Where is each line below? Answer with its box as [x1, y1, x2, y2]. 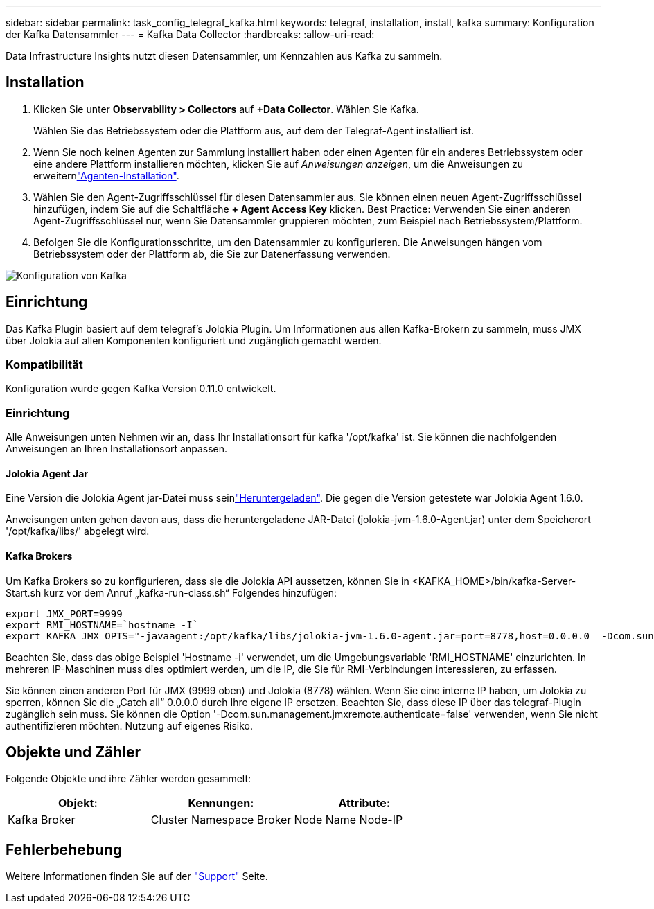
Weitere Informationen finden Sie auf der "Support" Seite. [6, 870, 268, 883]
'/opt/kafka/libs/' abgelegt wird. [6, 525, 150, 538]
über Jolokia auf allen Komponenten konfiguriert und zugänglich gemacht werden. [6, 334, 382, 346]
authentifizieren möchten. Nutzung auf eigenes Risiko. [6, 719, 253, 732]
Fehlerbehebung [6, 840, 123, 858]
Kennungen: [188, 796, 254, 811]
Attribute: [338, 796, 391, 811]
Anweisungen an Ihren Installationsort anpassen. [6, 443, 228, 455]
